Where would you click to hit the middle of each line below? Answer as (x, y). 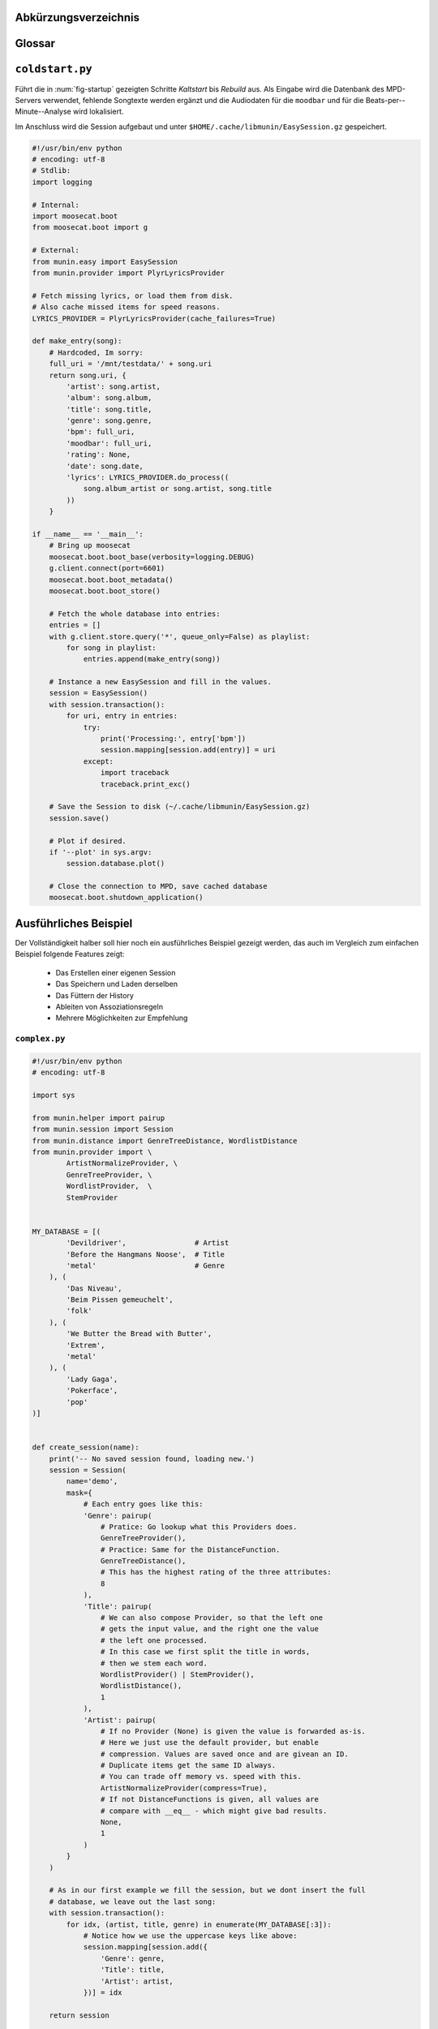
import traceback (135, 773)
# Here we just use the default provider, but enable (210, 1743)
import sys (54, 1095)
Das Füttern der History (94, 995)
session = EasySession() (99, 693)
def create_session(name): (86, 1447)
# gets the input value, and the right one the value (210, 1629)
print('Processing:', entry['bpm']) (173, 739)
